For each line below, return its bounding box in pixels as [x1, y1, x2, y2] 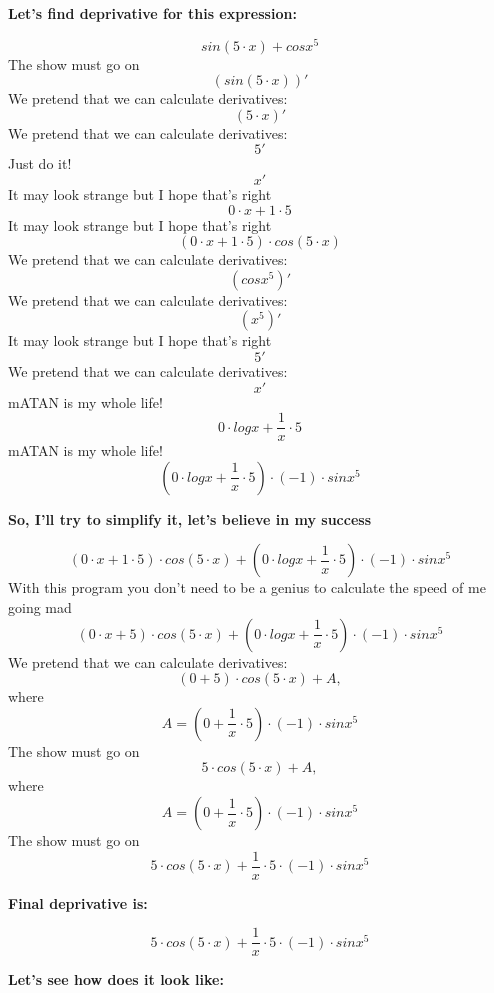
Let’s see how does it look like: [8, 969, 224, 990]
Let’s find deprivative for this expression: [8, 3, 297, 23]
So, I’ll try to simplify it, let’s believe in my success [8, 508, 372, 529]
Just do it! [8, 153, 72, 174]
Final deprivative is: [8, 892, 148, 913]
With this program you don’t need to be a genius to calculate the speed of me [8, 577, 486, 598]
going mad [8, 597, 72, 618]
